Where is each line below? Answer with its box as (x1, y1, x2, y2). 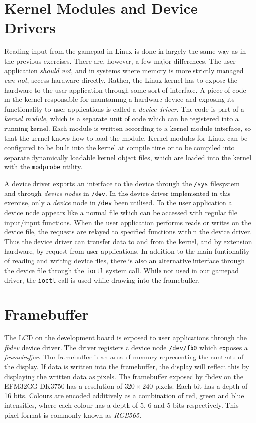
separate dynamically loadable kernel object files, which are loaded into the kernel (4, 152, 252, 162)
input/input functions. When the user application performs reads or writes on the (4, 217, 251, 227)
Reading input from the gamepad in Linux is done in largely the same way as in (4, 46, 246, 56)
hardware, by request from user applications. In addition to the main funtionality (4, 246, 250, 256)
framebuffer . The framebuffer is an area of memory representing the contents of (4, 352, 244, 362)
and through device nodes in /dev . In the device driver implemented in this (4, 188, 231, 198)
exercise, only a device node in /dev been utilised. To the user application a (4, 197, 232, 208)
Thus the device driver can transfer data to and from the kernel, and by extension (4, 236, 252, 246)
